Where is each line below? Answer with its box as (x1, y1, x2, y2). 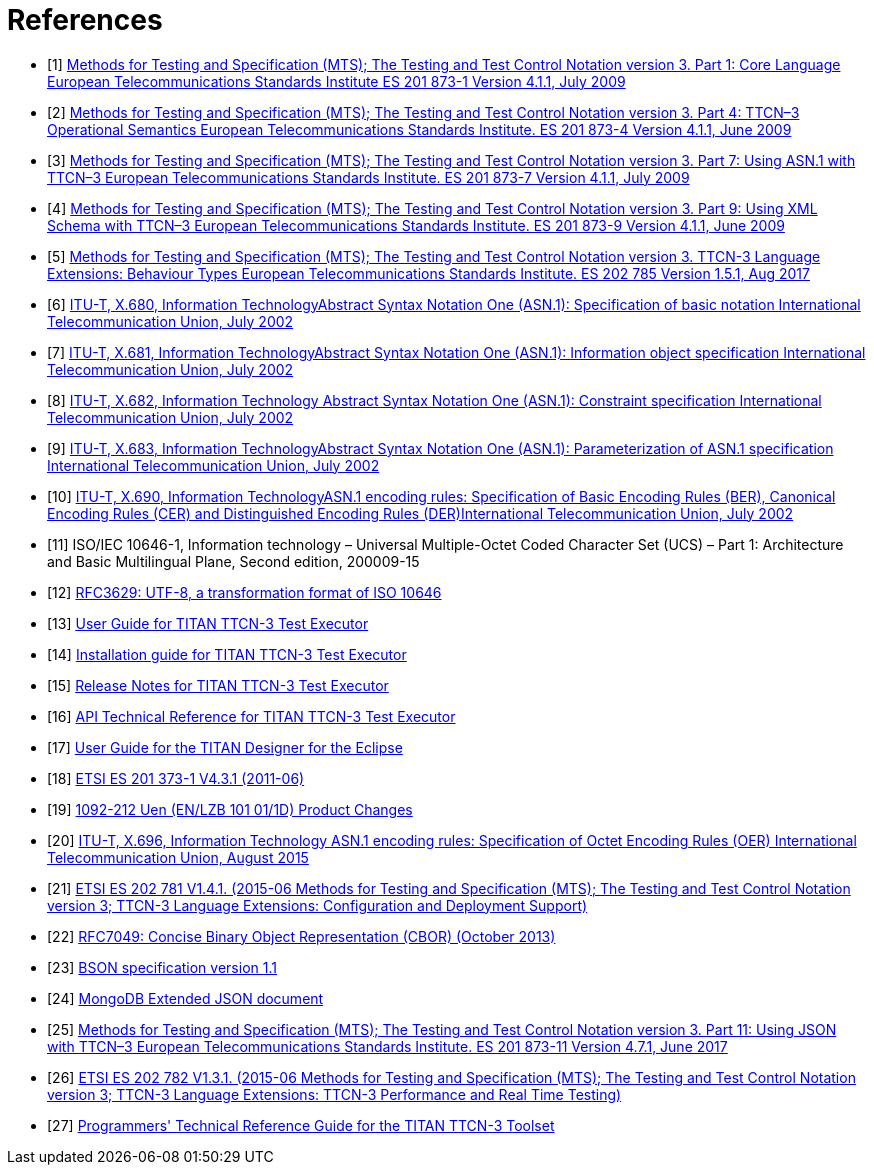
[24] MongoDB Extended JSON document (47, 989, 324, 1007)
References (7, 3, 163, 37)
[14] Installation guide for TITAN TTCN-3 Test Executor (47, 645, 407, 663)
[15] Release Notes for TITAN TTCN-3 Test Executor (47, 676, 389, 694)
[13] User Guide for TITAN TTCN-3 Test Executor (47, 614, 369, 632)
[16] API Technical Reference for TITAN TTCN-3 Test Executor (47, 707, 456, 725)
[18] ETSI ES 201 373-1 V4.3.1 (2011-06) (47, 769, 305, 787)
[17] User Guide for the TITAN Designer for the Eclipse (47, 738, 403, 756)
